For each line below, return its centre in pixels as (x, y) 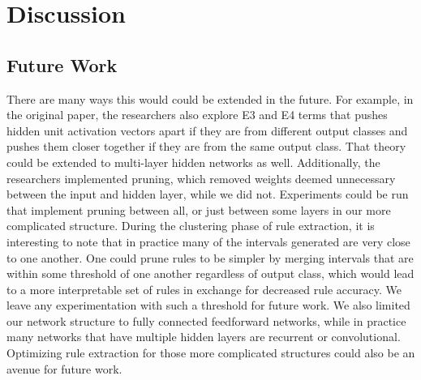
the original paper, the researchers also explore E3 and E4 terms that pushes (197, 115)
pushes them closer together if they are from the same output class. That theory (206, 146)
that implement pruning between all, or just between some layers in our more (199, 209)
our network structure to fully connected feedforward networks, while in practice (206, 320)
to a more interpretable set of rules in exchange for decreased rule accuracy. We (204, 289)
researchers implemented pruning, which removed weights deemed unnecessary (201, 178)
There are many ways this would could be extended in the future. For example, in (210, 98)
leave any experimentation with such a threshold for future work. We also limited (208, 305)
